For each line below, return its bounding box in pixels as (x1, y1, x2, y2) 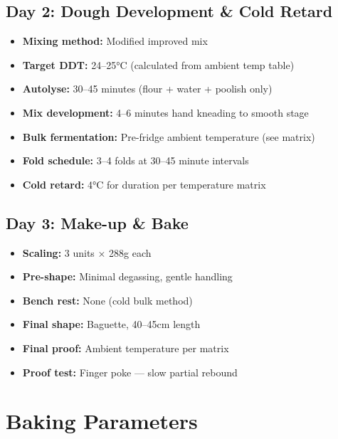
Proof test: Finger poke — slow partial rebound (22, 364, 238, 379)
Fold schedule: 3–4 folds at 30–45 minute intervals (22, 153, 249, 168)
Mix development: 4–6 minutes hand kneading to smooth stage (22, 105, 309, 120)
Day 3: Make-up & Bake (6, 211, 189, 233)
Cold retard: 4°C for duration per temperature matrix (22, 176, 266, 191)
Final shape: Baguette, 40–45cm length (22, 317, 201, 332)
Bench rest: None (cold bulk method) (22, 292, 193, 307)
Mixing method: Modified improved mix (22, 33, 208, 48)
